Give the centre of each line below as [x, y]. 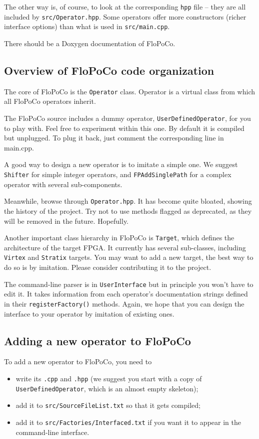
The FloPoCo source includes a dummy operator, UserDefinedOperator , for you [127, 118]
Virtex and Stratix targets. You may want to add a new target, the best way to [129, 257]
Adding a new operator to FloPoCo [97, 340]
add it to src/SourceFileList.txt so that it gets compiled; [108, 405]
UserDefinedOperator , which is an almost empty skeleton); [107, 388]
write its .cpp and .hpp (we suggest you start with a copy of [109, 378]
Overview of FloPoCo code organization [109, 70]
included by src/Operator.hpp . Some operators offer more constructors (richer [125, 16]
